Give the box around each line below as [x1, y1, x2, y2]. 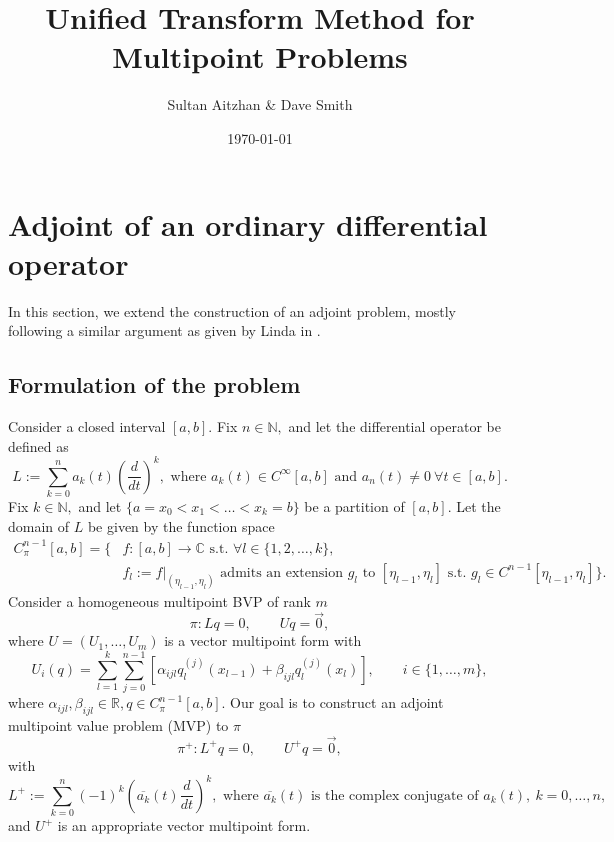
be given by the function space [87, 515, 275, 536]
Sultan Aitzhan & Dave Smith [167, 94, 353, 115]
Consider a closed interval [8, 416, 166, 437]
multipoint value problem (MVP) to [8, 714, 229, 735]
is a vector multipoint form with [164, 630, 362, 651]
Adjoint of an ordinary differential [8, 203, 488, 244]
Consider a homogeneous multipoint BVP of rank [8, 590, 311, 611]
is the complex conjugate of [310, 788, 479, 803]
